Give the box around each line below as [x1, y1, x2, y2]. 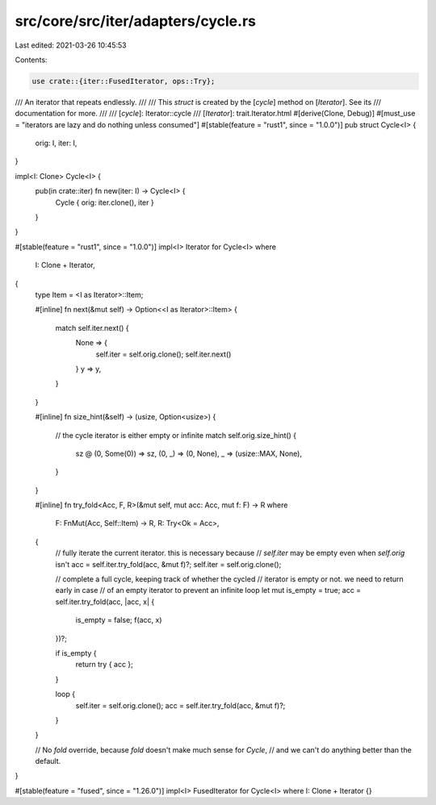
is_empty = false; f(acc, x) [75, 615, 162, 625]
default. [35, 757, 61, 766]
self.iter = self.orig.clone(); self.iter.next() [95, 349, 232, 359]
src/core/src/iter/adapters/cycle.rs [15, 12, 256, 30]
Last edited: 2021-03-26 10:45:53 [15, 40, 127, 50]
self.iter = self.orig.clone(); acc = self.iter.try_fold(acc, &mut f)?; [75, 700, 286, 710]
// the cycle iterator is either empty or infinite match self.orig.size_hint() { [55, 430, 297, 440]
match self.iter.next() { [55, 323, 129, 332]
